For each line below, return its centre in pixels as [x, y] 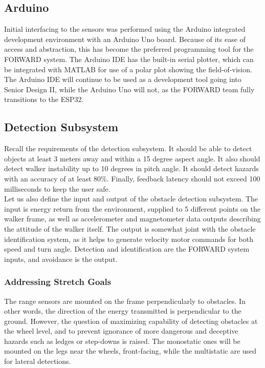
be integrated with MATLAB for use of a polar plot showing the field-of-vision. [128, 69]
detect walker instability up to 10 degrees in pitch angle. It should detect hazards [131, 168]
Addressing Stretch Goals [58, 282]
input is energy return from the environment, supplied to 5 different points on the [132, 208]
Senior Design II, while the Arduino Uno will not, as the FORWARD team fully [129, 89]
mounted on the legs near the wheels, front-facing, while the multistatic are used [130, 351]
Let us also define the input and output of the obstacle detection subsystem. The [131, 199]
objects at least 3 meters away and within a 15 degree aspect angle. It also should [132, 158]
